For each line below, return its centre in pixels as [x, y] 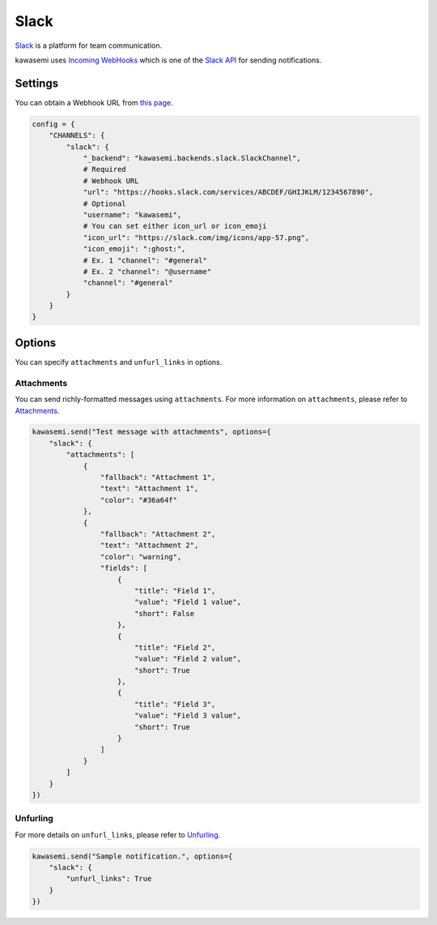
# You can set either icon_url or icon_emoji [175, 226]
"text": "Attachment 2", [149, 546]
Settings [37, 83]
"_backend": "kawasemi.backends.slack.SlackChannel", [192, 158]
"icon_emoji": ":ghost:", [134, 249]
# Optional [105, 203]
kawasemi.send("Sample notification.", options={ [132, 856]
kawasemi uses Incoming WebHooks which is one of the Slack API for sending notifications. [168, 60]
